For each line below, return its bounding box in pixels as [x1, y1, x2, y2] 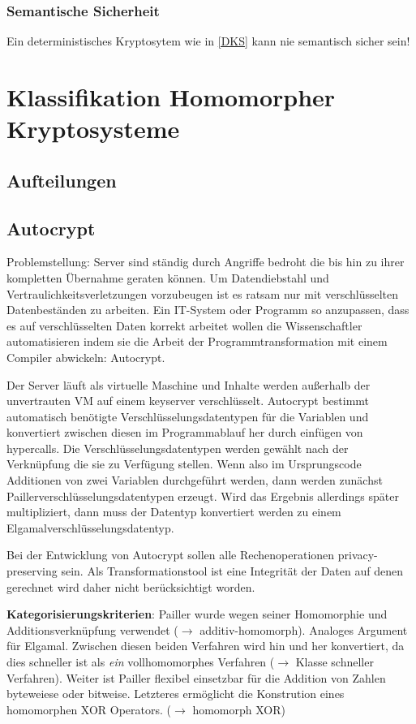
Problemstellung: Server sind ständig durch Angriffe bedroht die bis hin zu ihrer [6, 253, 405, 270]
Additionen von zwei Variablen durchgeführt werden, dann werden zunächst [6, 472, 383, 489]
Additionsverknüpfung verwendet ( [6, 621, 178, 638]
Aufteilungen [6, 167, 117, 192]
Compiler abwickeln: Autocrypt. [6, 348, 165, 365]
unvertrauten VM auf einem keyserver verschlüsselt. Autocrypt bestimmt [6, 392, 370, 409]
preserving [6, 562, 58, 580]
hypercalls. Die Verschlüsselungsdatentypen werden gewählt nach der [6, 439, 349, 456]
